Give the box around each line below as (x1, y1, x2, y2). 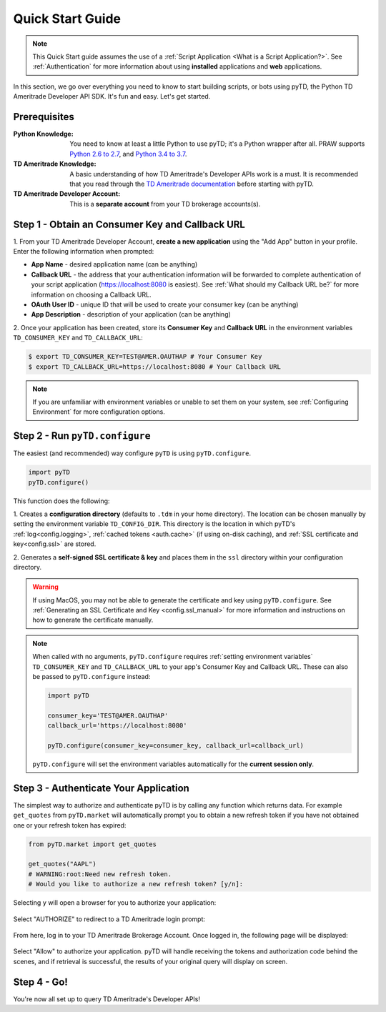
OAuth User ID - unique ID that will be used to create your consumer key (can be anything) (31, 300, 299, 309)
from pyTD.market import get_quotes (28, 840, 157, 848)
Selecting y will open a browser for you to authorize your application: (13, 898, 217, 907)
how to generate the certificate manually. (32, 615, 154, 625)
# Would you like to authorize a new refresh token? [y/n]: (28, 880, 244, 888)
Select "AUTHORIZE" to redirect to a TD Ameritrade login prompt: (13, 915, 206, 923)
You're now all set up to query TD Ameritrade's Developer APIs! (13, 994, 200, 1003)
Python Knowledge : (13, 129, 74, 139)
